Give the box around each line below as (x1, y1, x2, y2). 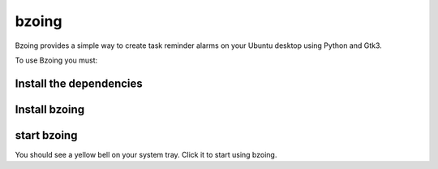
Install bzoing (15, 102, 85, 116)
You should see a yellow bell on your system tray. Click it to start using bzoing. (15, 149, 277, 159)
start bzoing (15, 128, 78, 142)
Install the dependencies (15, 76, 144, 90)
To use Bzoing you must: (15, 55, 98, 65)
